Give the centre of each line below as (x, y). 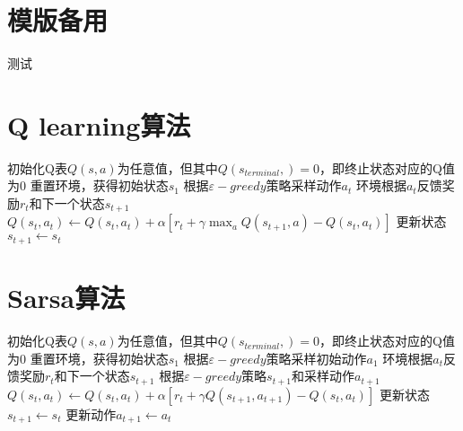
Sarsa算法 (66, 298)
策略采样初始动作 (316, 358)
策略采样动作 (304, 185)
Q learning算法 (99, 124)
